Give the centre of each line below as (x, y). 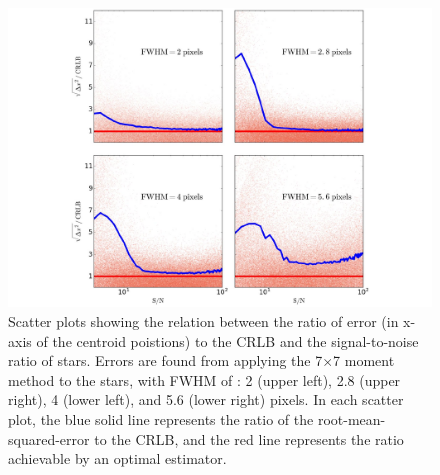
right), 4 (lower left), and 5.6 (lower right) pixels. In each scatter (206, 399)
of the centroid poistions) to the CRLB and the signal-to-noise (227, 340)
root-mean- (351, 418)
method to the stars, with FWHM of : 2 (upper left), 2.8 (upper (204, 379)
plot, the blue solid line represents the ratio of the (161, 418)
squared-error (49, 438)
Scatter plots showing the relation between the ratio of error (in (203, 320)
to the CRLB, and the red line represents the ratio (249, 438)
